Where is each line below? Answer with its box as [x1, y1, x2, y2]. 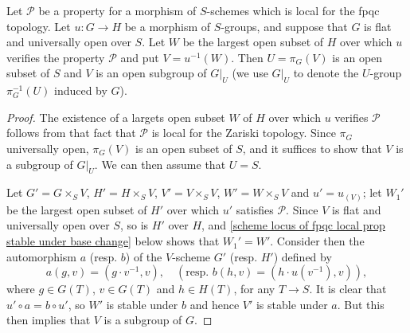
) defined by [273, 248, 332, 264]
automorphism [6, 248, 77, 264]
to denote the [293, 65, 359, 81]
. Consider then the [270, 233, 365, 249]
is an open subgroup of [96, 65, 207, 81]
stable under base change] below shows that [6, 233, 220, 249]
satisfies [236, 201, 274, 217]
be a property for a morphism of [38, 2, 197, 18]
